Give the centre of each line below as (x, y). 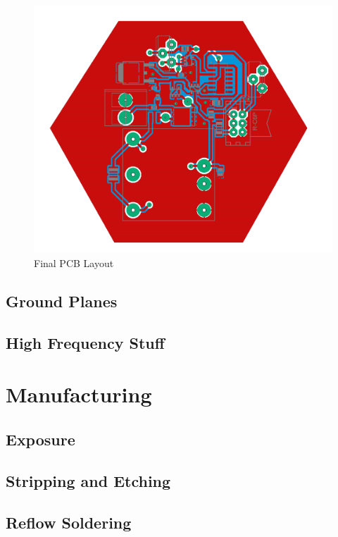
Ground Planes (62, 301)
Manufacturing (79, 394)
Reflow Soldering (69, 522)
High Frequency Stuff (85, 342)
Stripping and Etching (88, 480)
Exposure (40, 439)
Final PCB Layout (74, 263)
